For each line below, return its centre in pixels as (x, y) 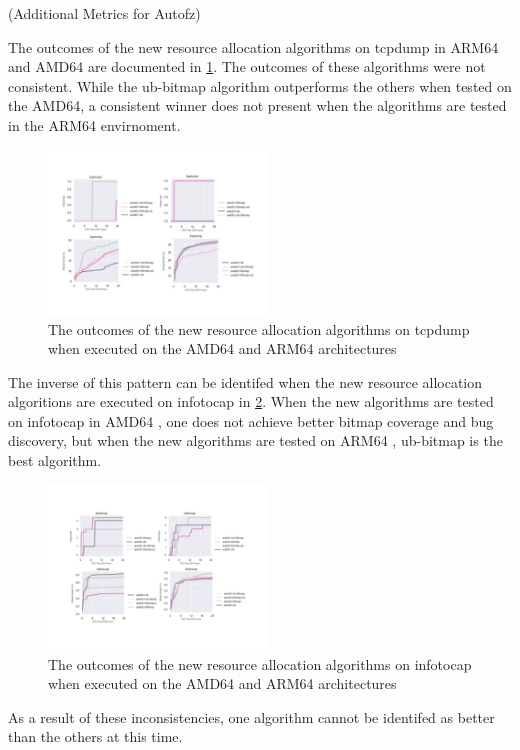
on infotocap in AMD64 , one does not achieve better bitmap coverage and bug (251, 420)
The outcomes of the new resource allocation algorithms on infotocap (260, 663)
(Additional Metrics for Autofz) (104, 13)
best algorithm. (55, 460)
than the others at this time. (95, 736)
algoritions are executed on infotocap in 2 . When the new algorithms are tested (251, 401)
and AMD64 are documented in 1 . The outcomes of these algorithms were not (247, 66)
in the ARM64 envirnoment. (94, 124)
